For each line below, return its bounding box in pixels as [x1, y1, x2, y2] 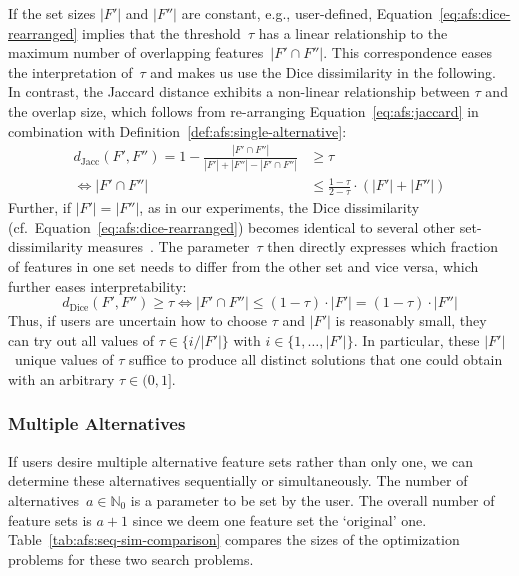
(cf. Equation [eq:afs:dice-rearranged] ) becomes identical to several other [8, 216, 456, 237]
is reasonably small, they [335, 310, 487, 331]
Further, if [8, 197, 71, 218]
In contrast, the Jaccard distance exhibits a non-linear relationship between [8, 81, 470, 102]
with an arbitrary [8, 368, 115, 389]
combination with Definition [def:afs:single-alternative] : [8, 120, 347, 141]
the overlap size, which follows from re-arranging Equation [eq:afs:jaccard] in [8, 100, 479, 121]
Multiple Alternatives [8, 411, 186, 436]
